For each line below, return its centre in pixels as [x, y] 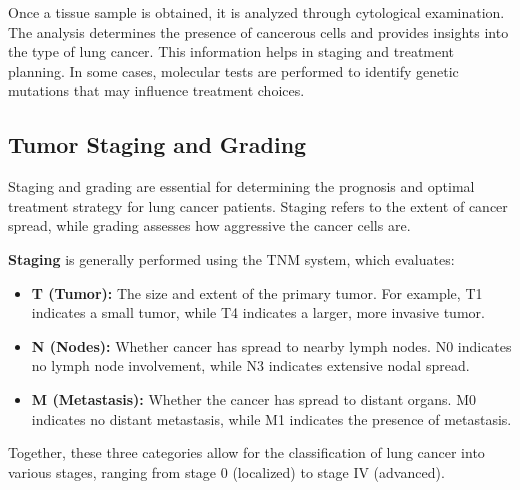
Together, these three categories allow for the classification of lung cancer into [246, 452]
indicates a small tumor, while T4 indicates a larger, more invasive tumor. [258, 312]
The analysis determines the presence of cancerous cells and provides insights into [258, 31]
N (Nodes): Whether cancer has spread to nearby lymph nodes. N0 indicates [271, 345]
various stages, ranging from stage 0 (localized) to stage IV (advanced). [226, 471]
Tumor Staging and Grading [157, 144]
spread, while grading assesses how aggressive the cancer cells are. [209, 225]
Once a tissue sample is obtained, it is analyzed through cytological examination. [256, 12]
